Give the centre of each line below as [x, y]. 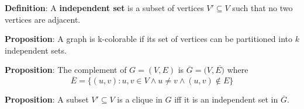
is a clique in [140, 99]
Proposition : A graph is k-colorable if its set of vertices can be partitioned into [149, 39]
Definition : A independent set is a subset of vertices [104, 8]
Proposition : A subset [47, 99]
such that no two [262, 8]
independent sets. [36, 50]
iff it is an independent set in [226, 99]
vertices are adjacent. [43, 19]
